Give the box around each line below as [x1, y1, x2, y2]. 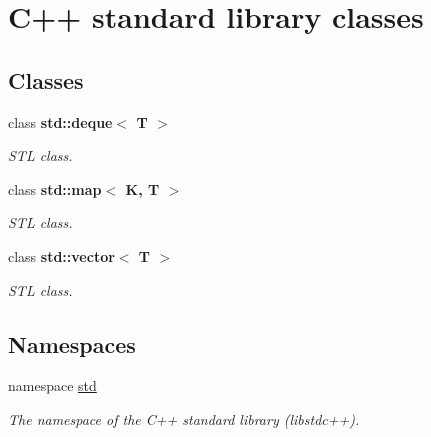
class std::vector [8, 245, 115, 266]
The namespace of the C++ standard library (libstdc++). [8, 408, 360, 429]
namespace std [8, 375, 97, 396]
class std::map [8, 178, 102, 199]
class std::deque [8, 111, 113, 132]
